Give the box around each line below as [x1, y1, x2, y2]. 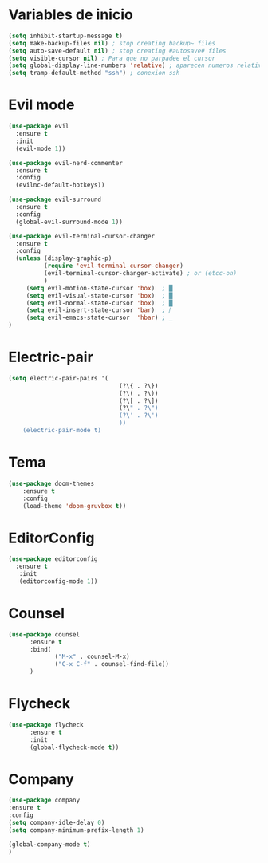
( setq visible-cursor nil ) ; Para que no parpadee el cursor [8, 54, 216, 62]
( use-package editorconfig [8, 555, 98, 563]
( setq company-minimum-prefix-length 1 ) [8, 826, 145, 834]
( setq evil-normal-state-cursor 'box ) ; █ [26, 299, 173, 307]
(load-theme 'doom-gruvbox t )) [22, 502, 127, 510]
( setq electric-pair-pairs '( [8, 374, 109, 382]
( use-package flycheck [8, 720, 84, 729]
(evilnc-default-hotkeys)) [15, 181, 105, 189]
